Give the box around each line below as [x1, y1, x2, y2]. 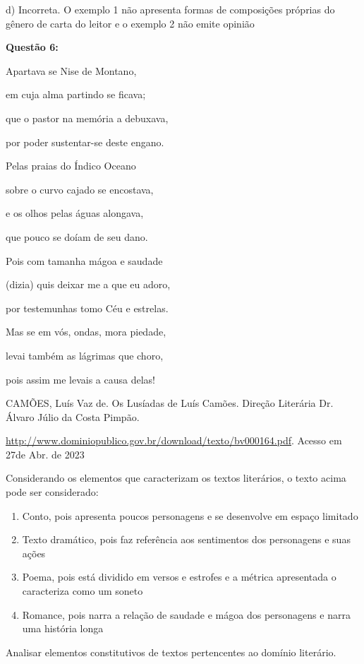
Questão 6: [6, 40, 59, 54]
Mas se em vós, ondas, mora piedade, [6, 324, 166, 339]
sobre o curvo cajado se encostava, [6, 182, 154, 196]
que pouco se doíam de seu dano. [6, 229, 148, 244]
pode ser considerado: [6, 485, 99, 499]
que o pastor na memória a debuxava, [6, 110, 169, 125]
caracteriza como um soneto [22, 583, 143, 598]
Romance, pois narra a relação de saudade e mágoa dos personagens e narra [22, 607, 351, 622]
